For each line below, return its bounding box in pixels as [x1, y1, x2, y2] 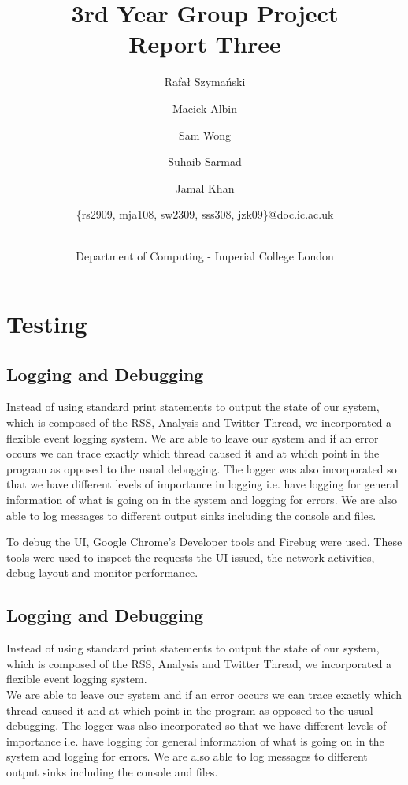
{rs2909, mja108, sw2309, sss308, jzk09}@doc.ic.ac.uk [76, 206, 334, 222]
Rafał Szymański [164, 73, 246, 90]
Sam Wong [178, 126, 232, 143]
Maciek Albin [172, 99, 238, 116]
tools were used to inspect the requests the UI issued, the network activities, [6, 548, 375, 565]
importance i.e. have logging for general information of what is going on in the [6, 732, 384, 749]
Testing [6, 308, 87, 340]
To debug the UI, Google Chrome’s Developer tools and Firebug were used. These [6, 533, 402, 550]
